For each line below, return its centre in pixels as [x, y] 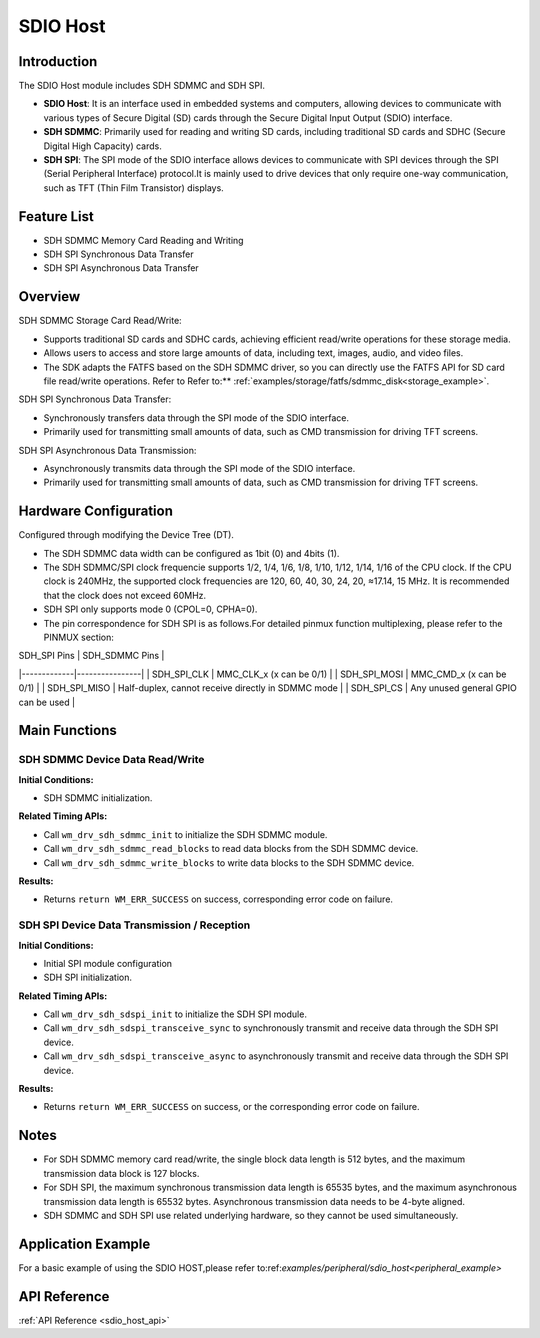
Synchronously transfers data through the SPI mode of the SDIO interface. [196, 417]
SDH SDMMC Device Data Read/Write [111, 760]
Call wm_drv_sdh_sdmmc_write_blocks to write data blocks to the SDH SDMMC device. [229, 862]
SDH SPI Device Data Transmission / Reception [134, 925]
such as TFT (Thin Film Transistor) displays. [133, 187]
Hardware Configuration [96, 511]
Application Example [84, 1243]
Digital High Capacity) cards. [102, 146]
